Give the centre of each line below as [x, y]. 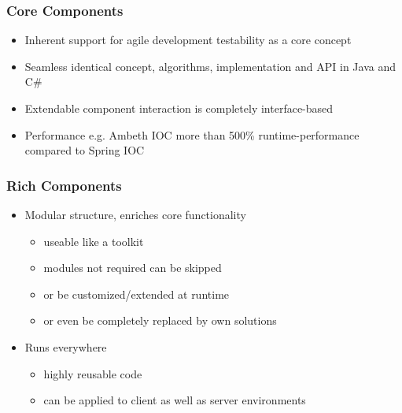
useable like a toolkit [94, 241]
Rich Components [64, 185]
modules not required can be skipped [133, 268]
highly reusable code [93, 373]
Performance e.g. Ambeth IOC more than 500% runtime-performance [192, 134]
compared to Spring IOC [85, 150]
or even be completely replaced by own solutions [160, 320]
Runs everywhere [66, 346]
